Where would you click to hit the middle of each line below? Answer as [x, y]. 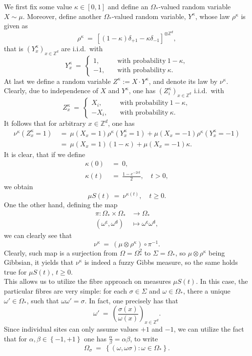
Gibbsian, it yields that [39, 262]
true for [15, 271]
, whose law [212, 16]
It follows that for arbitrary [45, 123]
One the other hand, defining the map [61, 204]
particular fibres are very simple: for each [65, 291]
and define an [128, 6]
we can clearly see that [38, 235]
